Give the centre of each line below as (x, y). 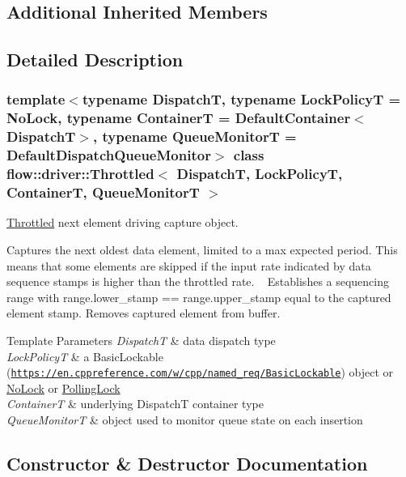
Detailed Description (95, 60)
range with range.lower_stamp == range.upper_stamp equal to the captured (199, 297)
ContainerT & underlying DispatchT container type (135, 404)
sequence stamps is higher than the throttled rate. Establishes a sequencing (198, 281)
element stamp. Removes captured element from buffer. (144, 313)
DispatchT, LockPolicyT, (260, 174)
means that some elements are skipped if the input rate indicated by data (189, 265)
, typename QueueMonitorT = (195, 136)
